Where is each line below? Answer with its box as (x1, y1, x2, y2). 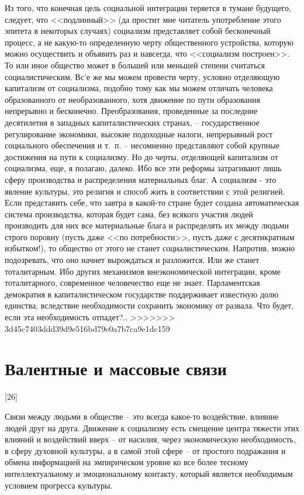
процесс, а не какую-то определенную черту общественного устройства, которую (5, 36, 293, 48)
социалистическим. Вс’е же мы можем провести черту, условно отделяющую (5, 70, 280, 82)
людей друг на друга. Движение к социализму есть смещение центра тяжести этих (5, 421, 299, 434)
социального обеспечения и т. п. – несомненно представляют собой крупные (5, 139, 279, 151)
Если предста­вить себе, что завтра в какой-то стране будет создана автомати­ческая (5, 196, 299, 209)
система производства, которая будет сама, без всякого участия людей (5, 207, 253, 220)
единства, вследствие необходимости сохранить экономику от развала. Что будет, (5, 299, 294, 311)
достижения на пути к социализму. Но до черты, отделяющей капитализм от (5, 150, 278, 162)
